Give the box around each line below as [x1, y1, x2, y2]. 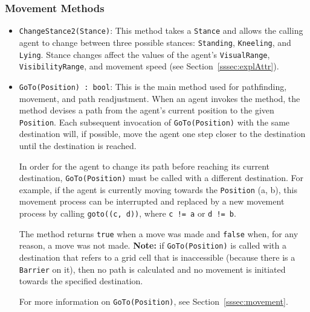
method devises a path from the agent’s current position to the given [19, 104, 274, 116]
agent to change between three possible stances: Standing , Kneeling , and [19, 36, 291, 48]
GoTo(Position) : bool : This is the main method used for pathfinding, [19, 80, 287, 92]
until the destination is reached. [19, 139, 137, 151]
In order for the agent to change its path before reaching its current [19, 159, 270, 172]
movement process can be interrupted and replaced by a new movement [19, 195, 285, 208]
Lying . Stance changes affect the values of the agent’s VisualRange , [19, 48, 270, 60]
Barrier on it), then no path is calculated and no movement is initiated [19, 263, 286, 275]
